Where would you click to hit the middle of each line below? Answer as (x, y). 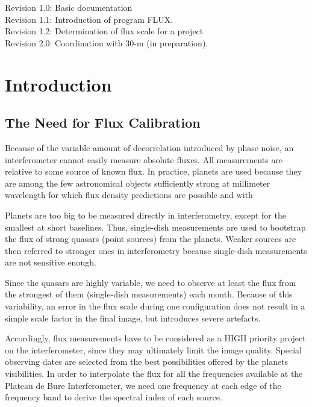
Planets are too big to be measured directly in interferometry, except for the (145, 215)
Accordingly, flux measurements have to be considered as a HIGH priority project (155, 338)
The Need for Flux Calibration (103, 123)
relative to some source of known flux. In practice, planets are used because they (154, 171)
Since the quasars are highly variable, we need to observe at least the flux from (151, 282)
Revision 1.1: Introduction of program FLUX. (89, 19)
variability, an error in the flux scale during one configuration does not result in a (155, 306)
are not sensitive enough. (51, 262)
